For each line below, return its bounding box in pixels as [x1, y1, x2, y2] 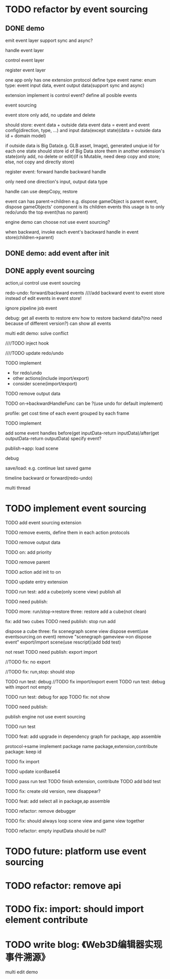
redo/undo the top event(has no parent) [5, 209, 89, 215]
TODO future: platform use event [5, 845, 147, 857]
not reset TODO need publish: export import [5, 649, 98, 655]
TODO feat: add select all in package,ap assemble [5, 798, 110, 804]
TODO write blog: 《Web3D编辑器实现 [5, 939, 163, 950]
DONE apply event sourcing [5, 266, 95, 275]
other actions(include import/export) [12, 375, 89, 381]
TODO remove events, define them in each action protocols [5, 529, 130, 536]
